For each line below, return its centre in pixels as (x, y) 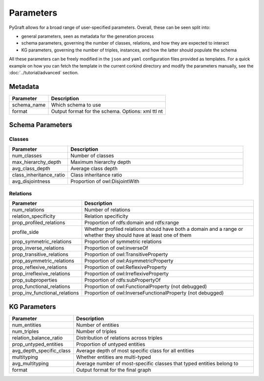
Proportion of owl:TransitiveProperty (126, 254)
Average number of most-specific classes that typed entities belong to (157, 363)
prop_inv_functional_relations (45, 293)
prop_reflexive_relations (40, 268)
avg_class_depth (31, 168)
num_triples (25, 331)
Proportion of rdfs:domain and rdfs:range (132, 223)
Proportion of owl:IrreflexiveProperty (126, 274)
